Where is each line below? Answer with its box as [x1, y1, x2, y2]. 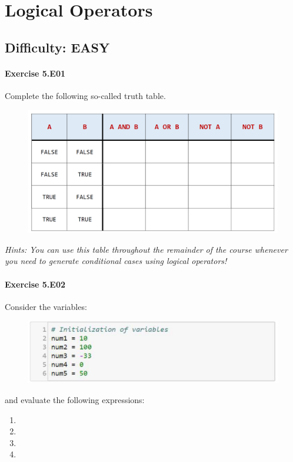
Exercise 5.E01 [5, 67, 66, 79]
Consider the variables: [5, 300, 87, 312]
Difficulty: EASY [5, 38, 110, 56]
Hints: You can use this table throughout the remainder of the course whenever [5, 243, 288, 255]
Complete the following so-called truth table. [5, 89, 166, 101]
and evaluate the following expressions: [5, 394, 145, 405]
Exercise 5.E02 [5, 278, 66, 290]
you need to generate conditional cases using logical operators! [5, 255, 227, 267]
